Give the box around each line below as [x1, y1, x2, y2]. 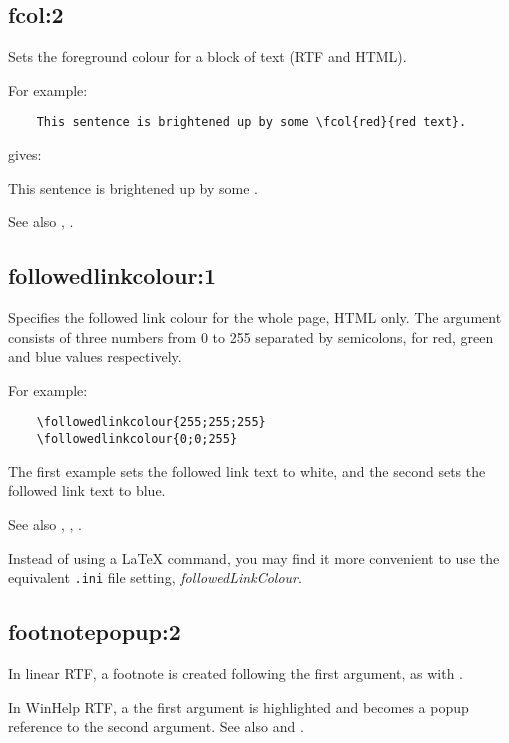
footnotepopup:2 [8, 616, 181, 647]
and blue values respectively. [8, 346, 182, 367]
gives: [8, 144, 42, 165]
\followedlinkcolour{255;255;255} [36, 415, 266, 430]
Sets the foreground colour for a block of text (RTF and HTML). [8, 46, 407, 67]
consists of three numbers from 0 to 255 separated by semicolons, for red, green [8, 326, 494, 347]
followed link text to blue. [8, 480, 166, 501]
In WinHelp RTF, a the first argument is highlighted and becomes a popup [8, 696, 469, 717]
